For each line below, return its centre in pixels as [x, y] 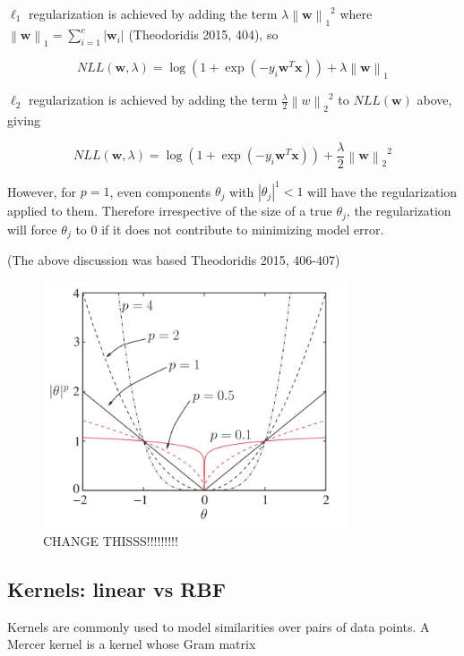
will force [32, 229]
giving [24, 120]
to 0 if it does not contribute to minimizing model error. [230, 229]
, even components [160, 191]
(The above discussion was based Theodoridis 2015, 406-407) [174, 260]
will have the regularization [382, 191]
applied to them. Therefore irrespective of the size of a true [170, 211]
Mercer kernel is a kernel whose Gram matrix [132, 644]
